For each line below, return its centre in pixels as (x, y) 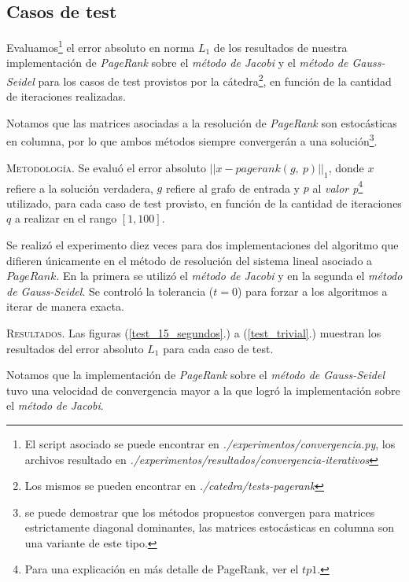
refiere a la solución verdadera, (80, 188)
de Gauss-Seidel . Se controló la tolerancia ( (110, 291)
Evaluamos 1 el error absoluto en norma (101, 46)
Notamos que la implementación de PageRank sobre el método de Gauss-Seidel (196, 375)
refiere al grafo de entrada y (233, 188)
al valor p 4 (338, 186)
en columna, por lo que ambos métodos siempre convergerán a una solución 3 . (192, 140)
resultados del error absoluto (75, 348)
